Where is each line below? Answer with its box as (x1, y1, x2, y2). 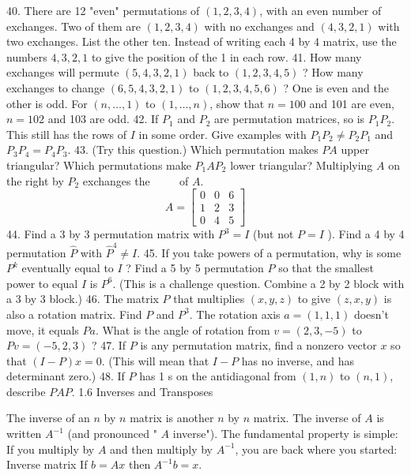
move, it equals (6, 321, 79, 338)
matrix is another (130, 410, 214, 426)
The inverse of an (6, 410, 90, 426)
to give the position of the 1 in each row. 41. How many (91, 48, 362, 65)
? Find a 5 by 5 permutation (126, 260, 264, 276)
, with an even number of (259, 2, 382, 18)
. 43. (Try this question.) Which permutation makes (67, 141, 319, 158)
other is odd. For (6, 95, 88, 111)
